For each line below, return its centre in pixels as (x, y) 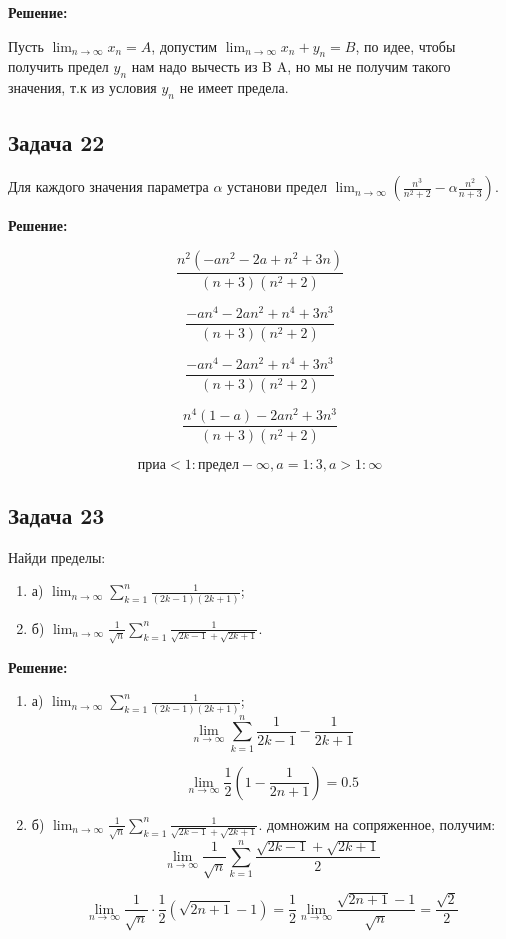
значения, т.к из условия (82, 87)
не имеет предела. (234, 87)
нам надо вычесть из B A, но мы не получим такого (291, 66)
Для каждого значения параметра (108, 186)
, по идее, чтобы (405, 45)
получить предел (58, 66)
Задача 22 (56, 142)
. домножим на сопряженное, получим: (377, 823)
